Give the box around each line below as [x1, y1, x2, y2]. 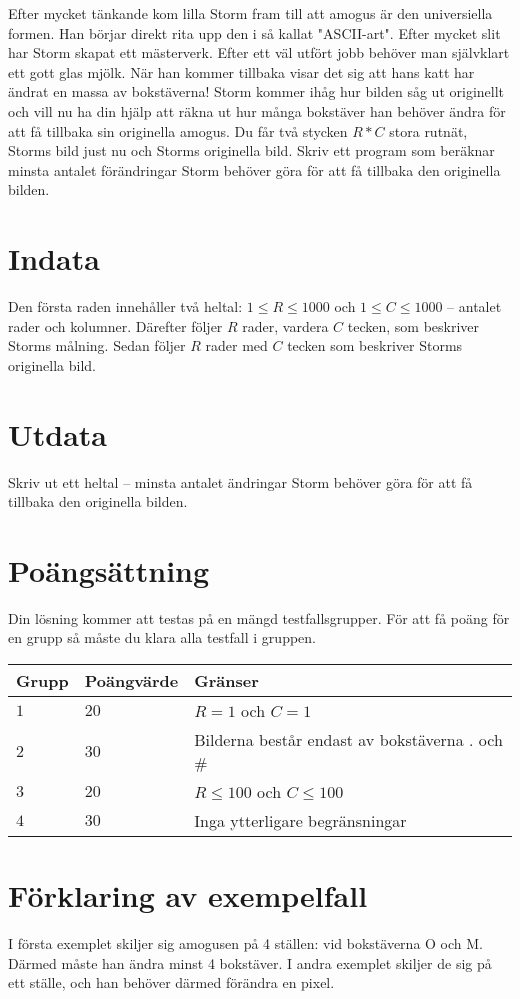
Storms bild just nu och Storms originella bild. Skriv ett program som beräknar [8, 140, 495, 161]
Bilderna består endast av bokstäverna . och [194, 728, 503, 752]
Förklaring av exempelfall [8, 875, 368, 916]
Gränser [194, 669, 259, 693]
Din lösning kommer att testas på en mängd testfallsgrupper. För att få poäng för [8, 607, 510, 628]
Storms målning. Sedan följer [8, 335, 186, 356]
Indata [8, 238, 100, 279]
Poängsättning [8, 549, 210, 590]
